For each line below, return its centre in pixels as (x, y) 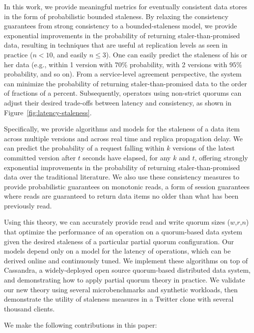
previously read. (28, 205)
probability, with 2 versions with (179, 64)
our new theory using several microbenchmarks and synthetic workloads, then (121, 289)
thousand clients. (29, 308)
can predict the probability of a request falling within (84, 148)
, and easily (70, 54)
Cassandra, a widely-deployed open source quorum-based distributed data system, (127, 270)
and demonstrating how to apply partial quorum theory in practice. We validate (125, 280)
